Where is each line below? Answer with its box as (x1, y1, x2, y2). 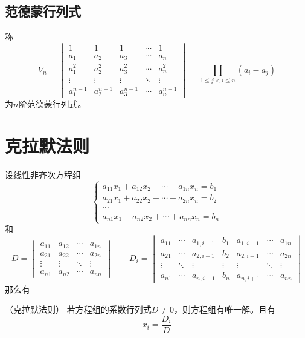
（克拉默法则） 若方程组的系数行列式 (5, 303, 152, 316)
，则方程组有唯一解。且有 (173, 303, 275, 316)
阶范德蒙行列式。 (18, 98, 86, 110)
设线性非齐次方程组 (5, 168, 81, 181)
